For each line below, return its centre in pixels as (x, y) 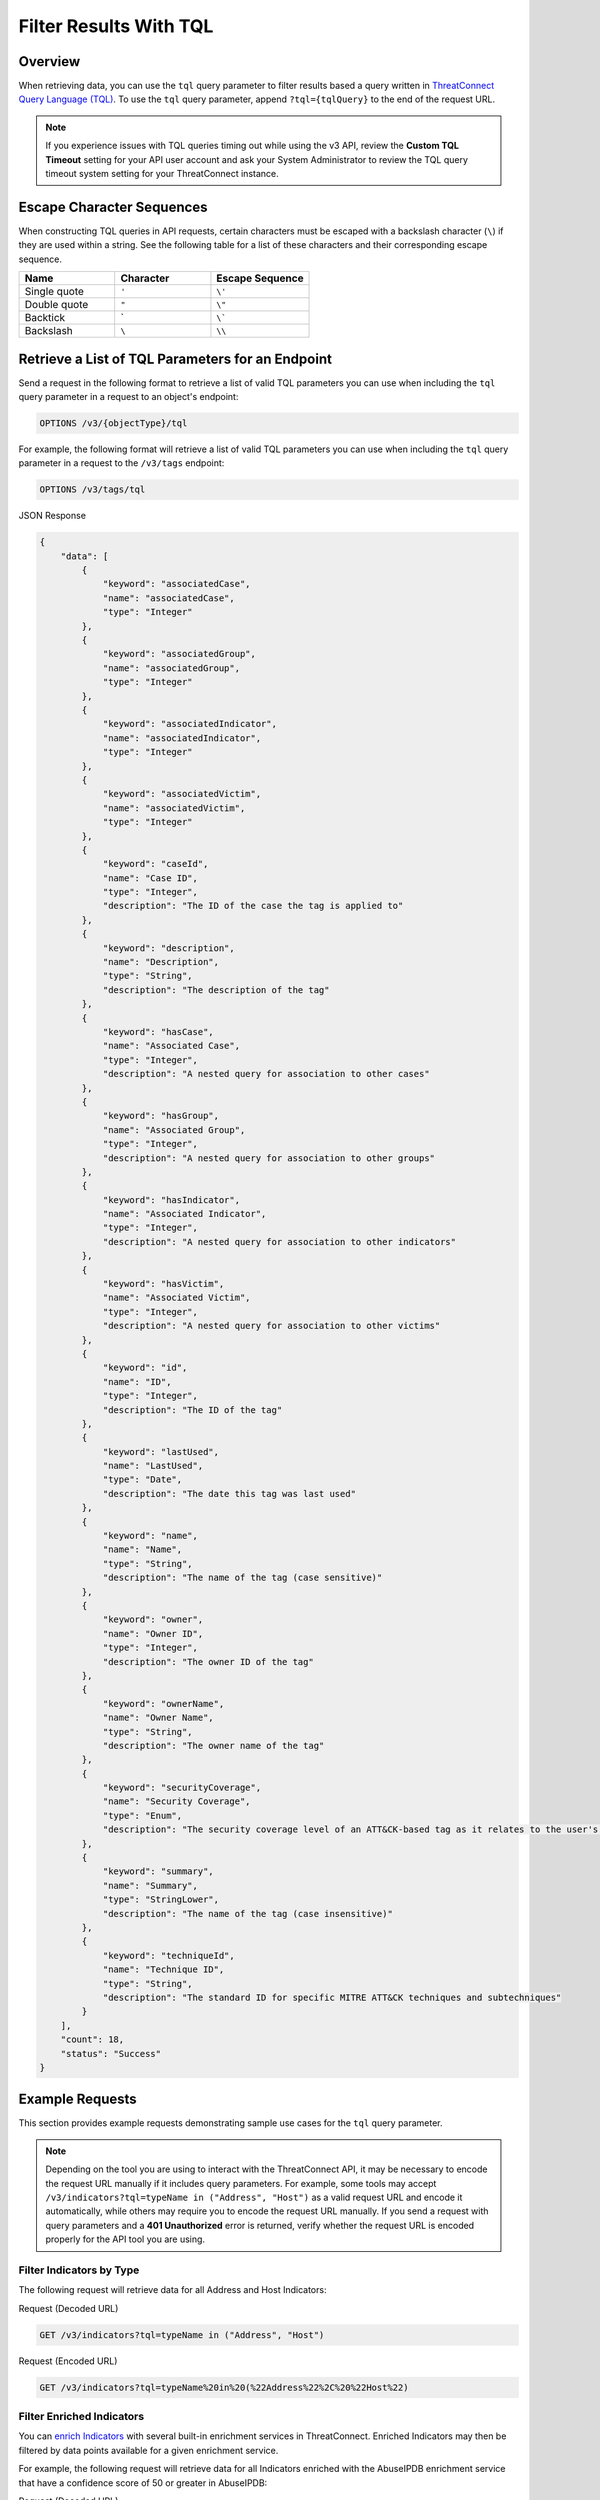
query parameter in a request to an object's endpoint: (128, 396)
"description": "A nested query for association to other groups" (268, 1158)
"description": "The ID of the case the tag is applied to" (253, 906)
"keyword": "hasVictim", (163, 1284)
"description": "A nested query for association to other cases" (266, 1074)
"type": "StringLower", (161, 1899)
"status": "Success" (111, 2053)
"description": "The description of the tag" (216, 989)
